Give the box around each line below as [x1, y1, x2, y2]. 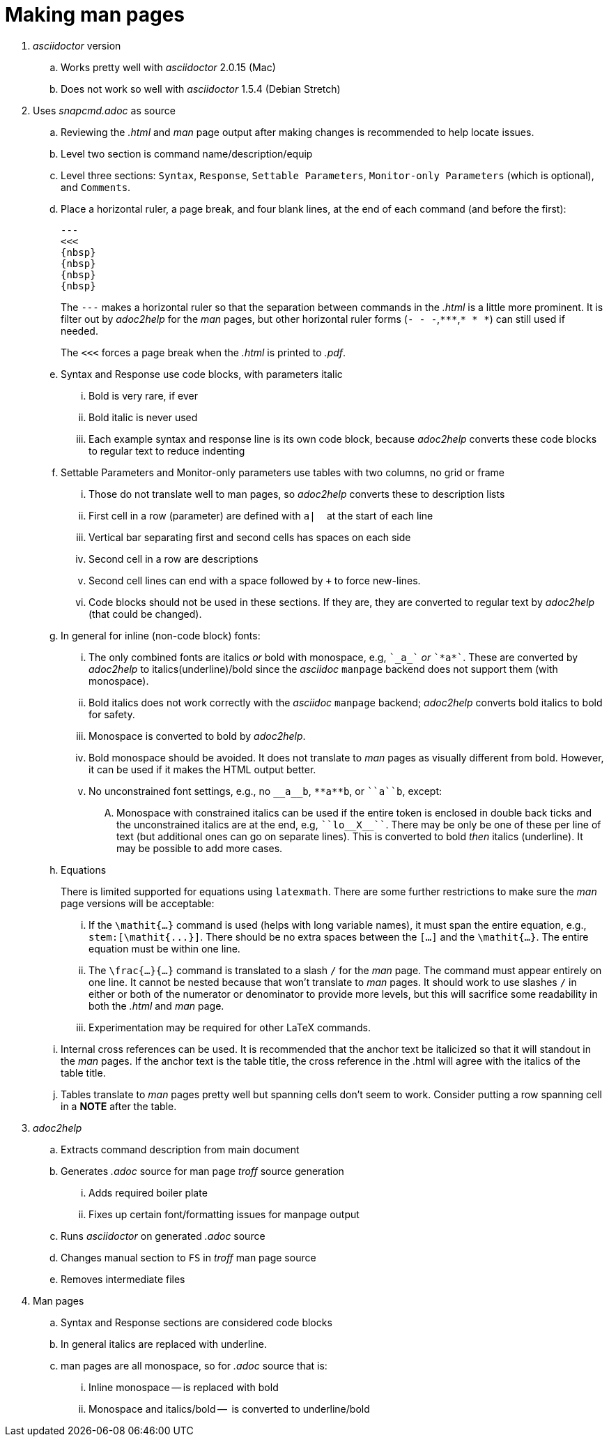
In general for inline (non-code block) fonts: [61, 629, 261, 642]
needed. [61, 324, 98, 337]
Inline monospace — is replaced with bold [88, 1381, 279, 1393]
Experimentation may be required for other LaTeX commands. [88, 1021, 371, 1033]
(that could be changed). [88, 607, 202, 620]
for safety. [88, 708, 135, 720]
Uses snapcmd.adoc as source [33, 104, 176, 116]
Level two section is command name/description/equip [61, 147, 313, 160]
